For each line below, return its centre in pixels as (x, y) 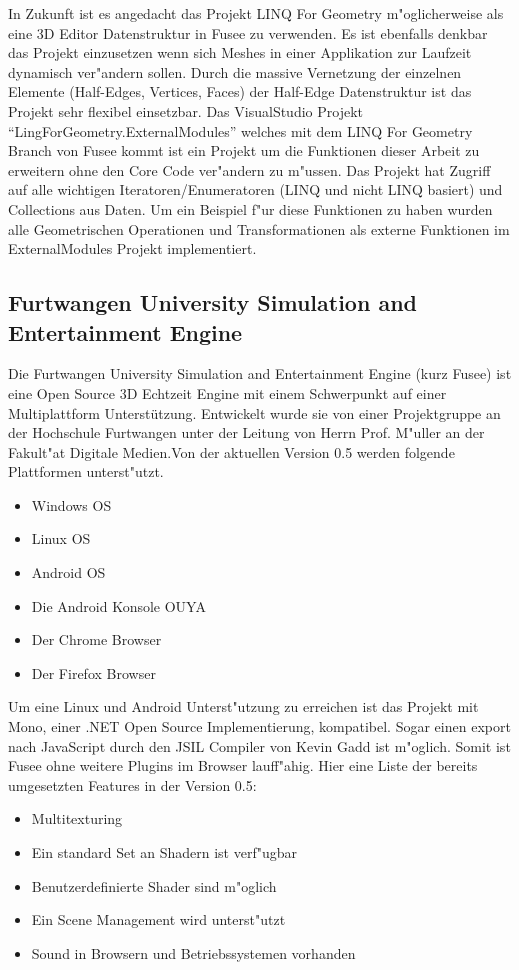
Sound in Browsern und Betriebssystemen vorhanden (193, 952)
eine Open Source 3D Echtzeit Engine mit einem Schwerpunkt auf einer (227, 392)
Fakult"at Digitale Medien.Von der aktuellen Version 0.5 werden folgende (231, 451)
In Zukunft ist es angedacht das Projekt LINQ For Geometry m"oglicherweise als (256, 13)
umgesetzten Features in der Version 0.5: (132, 784)
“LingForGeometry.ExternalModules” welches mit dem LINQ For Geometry (240, 130)
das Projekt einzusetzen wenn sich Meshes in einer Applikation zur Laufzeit (240, 52)
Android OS (68, 572)
